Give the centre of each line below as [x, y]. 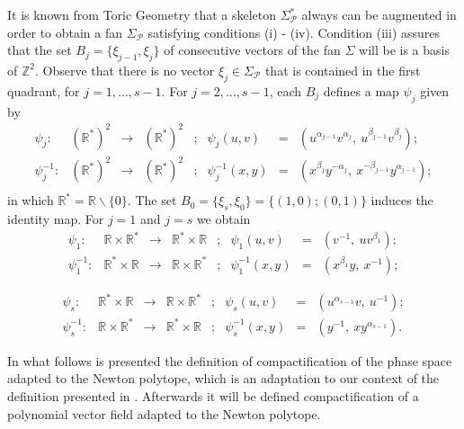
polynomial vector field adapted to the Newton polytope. [164, 413]
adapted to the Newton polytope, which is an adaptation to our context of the [223, 378]
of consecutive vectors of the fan [252, 50]
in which [31, 200]
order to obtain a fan [65, 32]
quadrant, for [44, 90]
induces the [402, 200]
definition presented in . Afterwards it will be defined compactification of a [213, 395]
